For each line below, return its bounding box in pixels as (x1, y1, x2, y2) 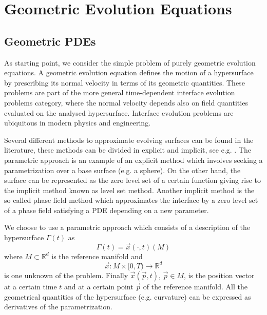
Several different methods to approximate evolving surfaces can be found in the (4, 134, 254, 145)
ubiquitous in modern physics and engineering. (4, 117, 151, 128)
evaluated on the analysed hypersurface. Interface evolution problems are (4, 107, 234, 118)
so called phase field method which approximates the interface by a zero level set (4, 195, 258, 205)
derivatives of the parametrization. (4, 301, 112, 312)
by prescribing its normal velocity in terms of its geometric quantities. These (4, 77, 245, 88)
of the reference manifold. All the (143, 281, 247, 291)
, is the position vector (184, 269, 255, 280)
